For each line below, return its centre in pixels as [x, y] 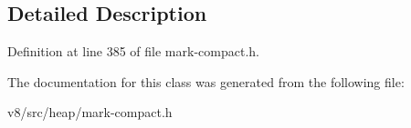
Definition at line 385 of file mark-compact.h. [133, 51]
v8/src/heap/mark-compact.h [90, 112]
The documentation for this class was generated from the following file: [206, 81]
